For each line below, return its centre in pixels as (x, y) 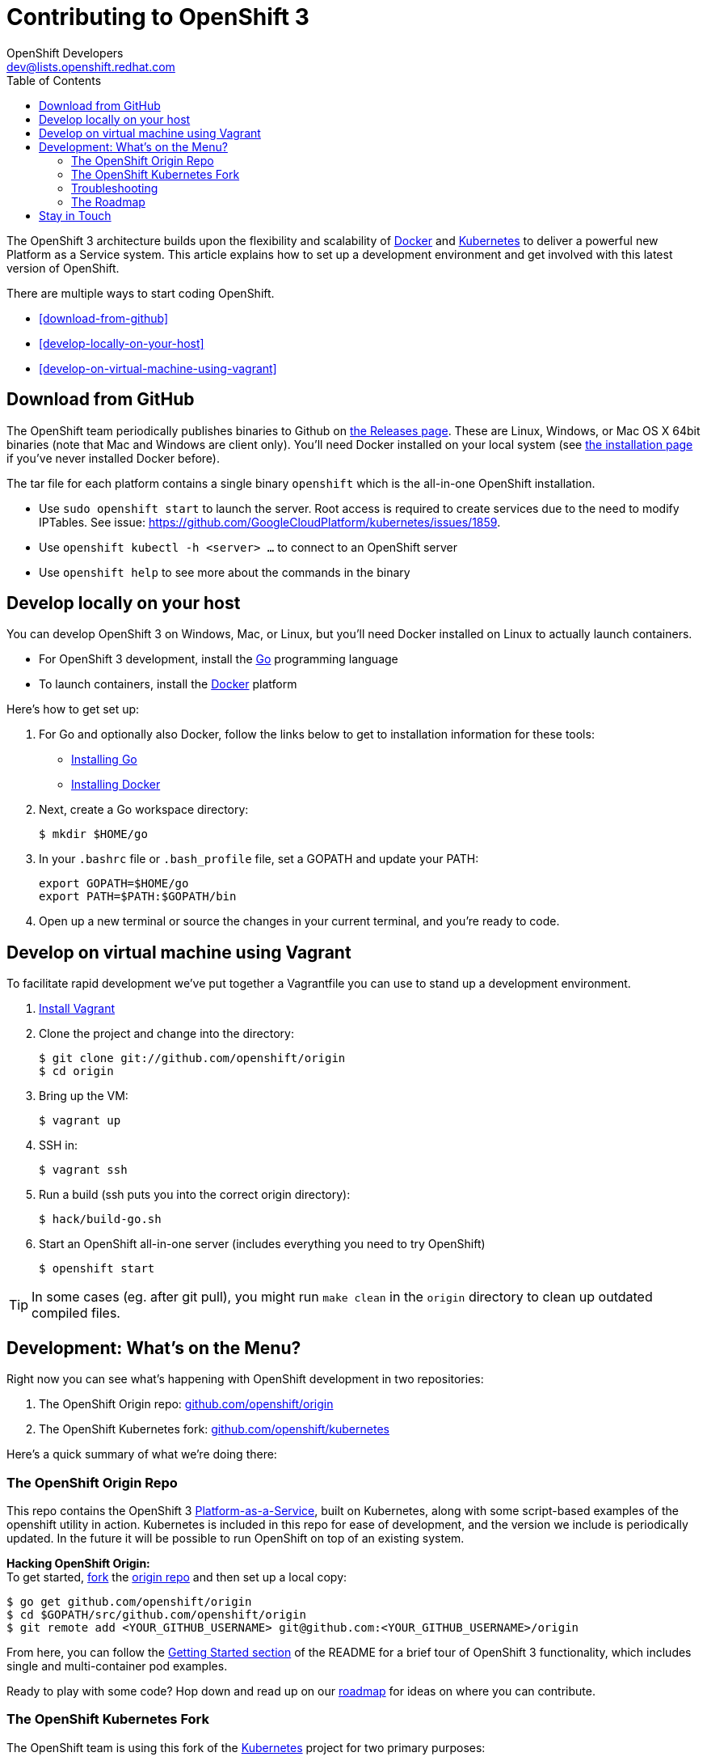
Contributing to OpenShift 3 (158, 17)
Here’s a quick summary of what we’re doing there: (142, 1454)
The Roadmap (108, 201)
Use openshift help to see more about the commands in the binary (225, 572)
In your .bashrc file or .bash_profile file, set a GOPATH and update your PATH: (259, 859)
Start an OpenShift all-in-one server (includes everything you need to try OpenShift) (262, 1244)
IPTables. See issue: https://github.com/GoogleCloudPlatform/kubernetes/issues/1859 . (270, 522)
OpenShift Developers (65, 53)
